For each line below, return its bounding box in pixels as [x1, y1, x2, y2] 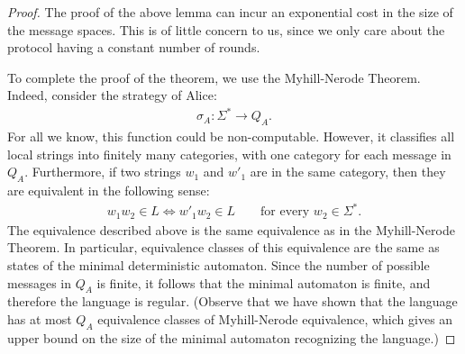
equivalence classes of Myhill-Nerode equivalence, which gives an [97, 310, 453, 329]
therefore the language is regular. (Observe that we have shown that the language [7, 292, 458, 311]
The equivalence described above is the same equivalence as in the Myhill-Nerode [7, 220, 455, 239]
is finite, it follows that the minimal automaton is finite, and [96, 273, 431, 292]
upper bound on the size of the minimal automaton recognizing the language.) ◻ [7, 328, 456, 347]
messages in [7, 273, 71, 292]
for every [260, 205, 310, 219]
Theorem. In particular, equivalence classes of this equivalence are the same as [7, 238, 440, 257]
